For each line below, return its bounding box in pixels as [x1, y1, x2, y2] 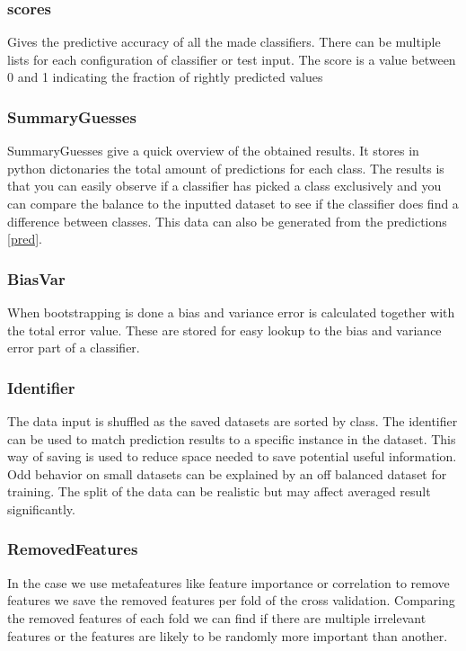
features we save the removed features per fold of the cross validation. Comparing [7, 591, 455, 610]
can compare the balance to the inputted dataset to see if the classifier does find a [7, 194, 459, 212]
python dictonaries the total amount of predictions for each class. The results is [7, 158, 444, 177]
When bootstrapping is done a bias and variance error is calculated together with [7, 303, 455, 321]
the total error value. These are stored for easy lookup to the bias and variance [7, 320, 442, 339]
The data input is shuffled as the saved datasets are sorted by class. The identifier [7, 412, 458, 430]
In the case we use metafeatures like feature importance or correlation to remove [7, 573, 450, 592]
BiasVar [7, 267, 66, 290]
